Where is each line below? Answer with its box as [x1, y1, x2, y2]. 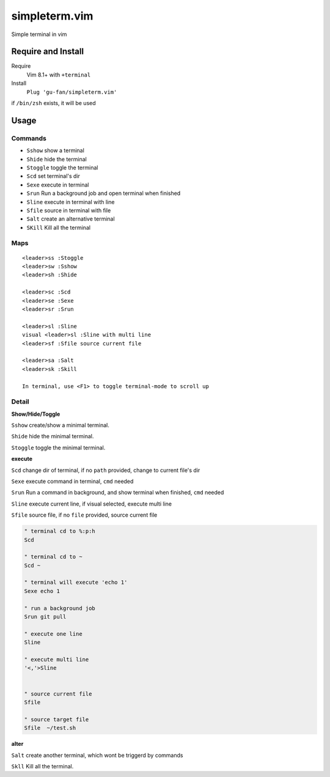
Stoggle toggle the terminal [26, 164, 98, 171]
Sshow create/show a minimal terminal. [11, 422, 110, 429]
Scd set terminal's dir [26, 172, 81, 180]
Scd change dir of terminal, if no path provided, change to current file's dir [11, 466, 200, 474]
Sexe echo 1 [24, 587, 61, 594]
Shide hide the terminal [26, 155, 87, 163]
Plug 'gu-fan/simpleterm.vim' [26, 89, 117, 95]
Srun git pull [24, 613, 67, 620]
